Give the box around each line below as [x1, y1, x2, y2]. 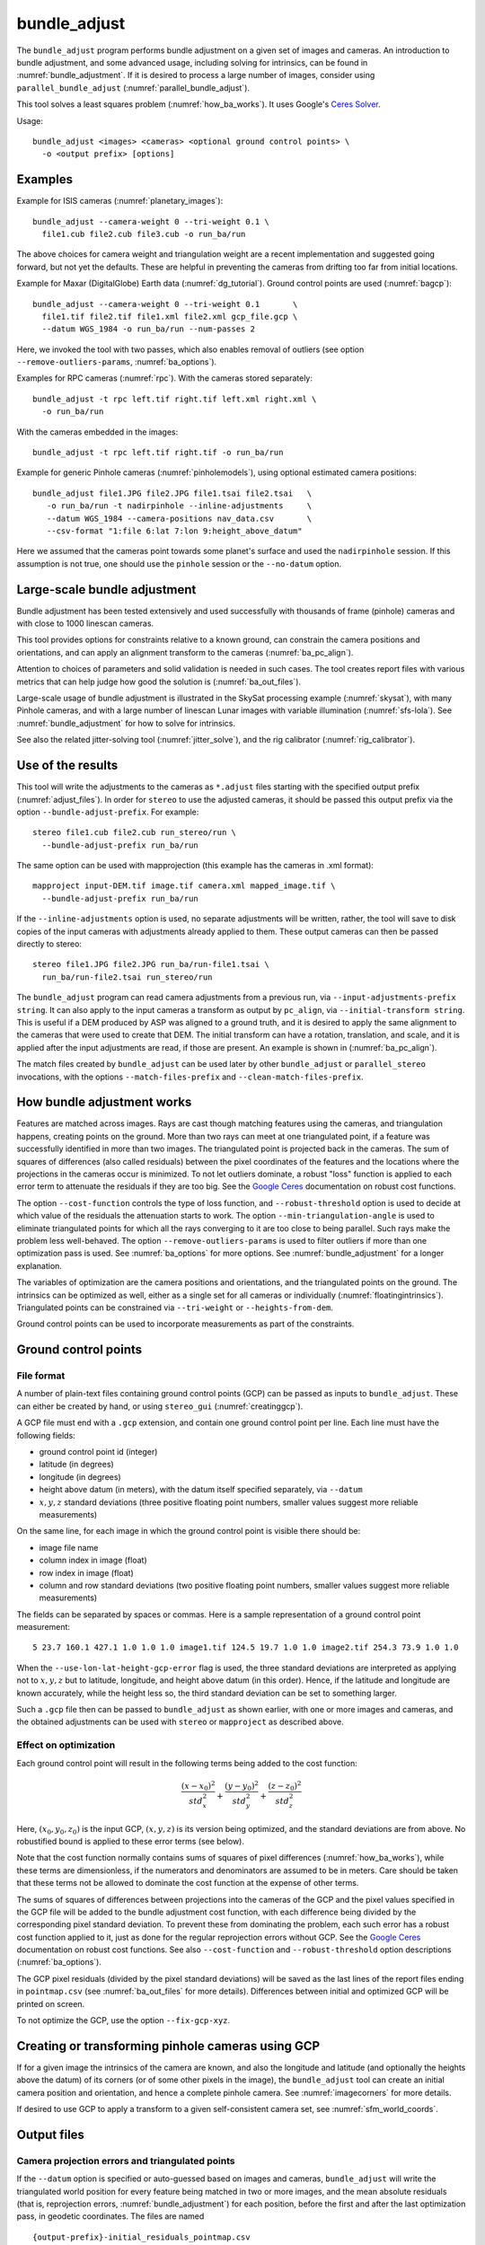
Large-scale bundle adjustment [16, 582, 197, 597]
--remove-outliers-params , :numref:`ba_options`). [16, 357, 217, 367]
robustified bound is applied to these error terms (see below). [16, 1836, 244, 1846]
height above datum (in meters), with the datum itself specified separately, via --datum [39, 1484, 363, 1495]
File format [16, 1369, 66, 1382]
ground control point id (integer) [39, 1447, 158, 1457]
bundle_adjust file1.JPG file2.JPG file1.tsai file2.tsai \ [32, 488, 313, 498]
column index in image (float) [39, 1554, 147, 1566]
